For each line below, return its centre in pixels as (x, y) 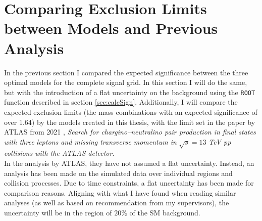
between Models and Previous (111, 28)
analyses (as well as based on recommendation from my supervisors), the (117, 203)
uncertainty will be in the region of (58, 213)
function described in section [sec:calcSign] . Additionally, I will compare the (121, 102)
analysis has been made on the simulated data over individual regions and (118, 173)
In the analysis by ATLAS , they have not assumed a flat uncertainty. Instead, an (129, 163)
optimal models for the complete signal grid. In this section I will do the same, (126, 82)
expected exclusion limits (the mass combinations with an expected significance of (131, 112)
